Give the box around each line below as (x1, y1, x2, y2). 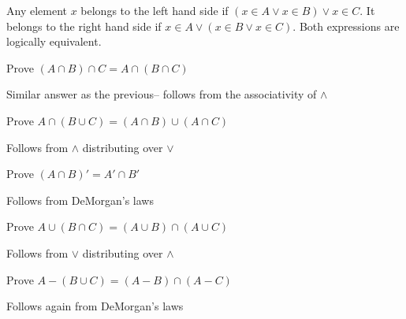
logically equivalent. (6, 33, 102, 50)
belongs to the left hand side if (80, 2, 229, 18)
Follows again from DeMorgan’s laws (6, 298, 184, 314)
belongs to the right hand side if (6, 17, 162, 34)
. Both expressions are (292, 17, 400, 34)
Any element (6, 2, 67, 18)
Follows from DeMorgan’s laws (6, 191, 154, 208)
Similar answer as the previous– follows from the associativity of (6, 86, 317, 102)
